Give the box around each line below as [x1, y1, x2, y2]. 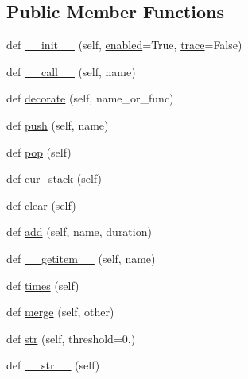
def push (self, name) [6, 116, 109, 133]
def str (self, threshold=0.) [6, 330, 136, 346]
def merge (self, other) [6, 304, 114, 320]
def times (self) [6, 277, 79, 293]
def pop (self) [6, 143, 72, 160]
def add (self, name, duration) [6, 223, 152, 240]
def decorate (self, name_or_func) [6, 90, 174, 106]
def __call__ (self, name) [6, 63, 136, 79]
